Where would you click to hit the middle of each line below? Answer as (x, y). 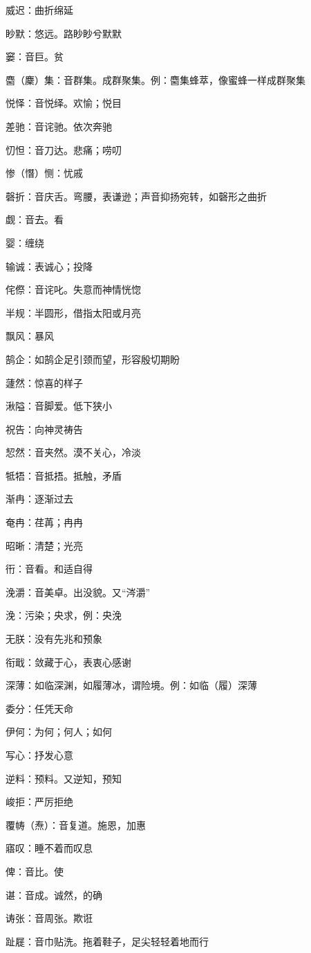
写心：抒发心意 (39, 755)
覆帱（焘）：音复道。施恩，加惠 (76, 824)
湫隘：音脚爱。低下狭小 (59, 406)
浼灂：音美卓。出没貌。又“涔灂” (78, 592)
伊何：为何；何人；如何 (59, 732)
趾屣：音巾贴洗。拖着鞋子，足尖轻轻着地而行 (107, 941)
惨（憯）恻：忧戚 (44, 173)
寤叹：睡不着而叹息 (49, 848)
